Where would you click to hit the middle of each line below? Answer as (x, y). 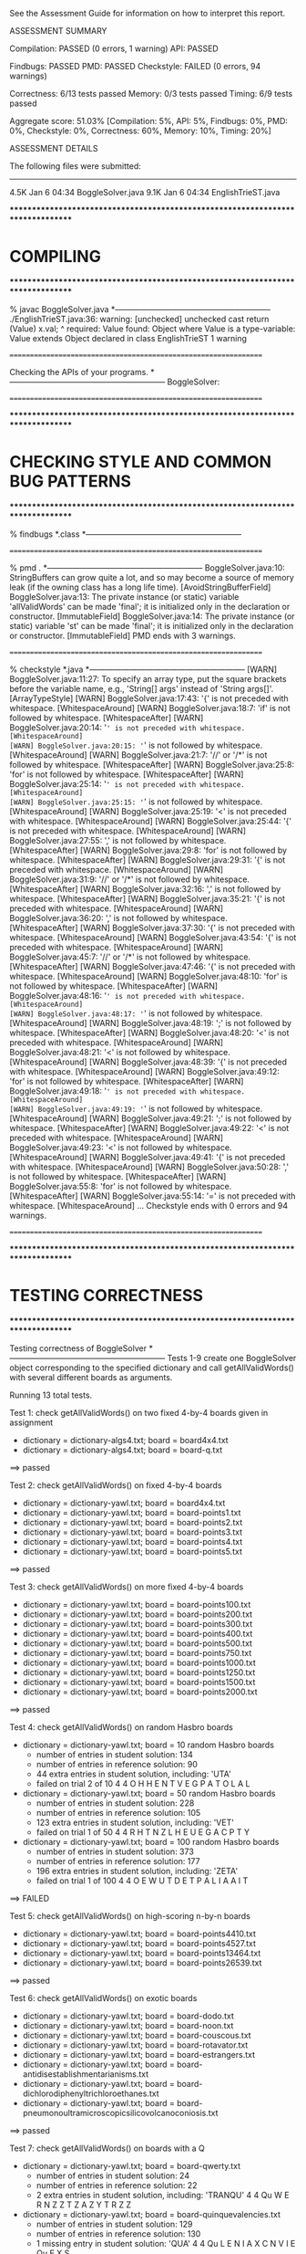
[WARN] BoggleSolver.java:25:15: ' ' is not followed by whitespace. (136, 802)
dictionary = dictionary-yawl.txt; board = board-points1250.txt (139, 1672)
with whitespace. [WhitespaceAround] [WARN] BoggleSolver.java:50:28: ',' (149, 1167)
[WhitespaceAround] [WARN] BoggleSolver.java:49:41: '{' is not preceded (148, 1157)
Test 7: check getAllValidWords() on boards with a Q (107, 2148)
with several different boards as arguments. (91, 1377)
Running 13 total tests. (51, 1395)
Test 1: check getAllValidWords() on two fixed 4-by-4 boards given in (139, 1412)
